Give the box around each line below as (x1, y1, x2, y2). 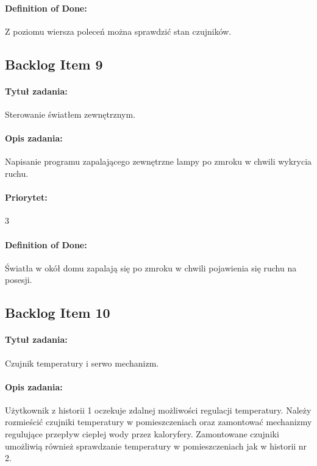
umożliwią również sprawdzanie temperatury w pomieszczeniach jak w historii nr (5, 439, 307, 452)
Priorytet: (5, 191, 48, 204)
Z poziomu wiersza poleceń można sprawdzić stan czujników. (5, 24, 232, 37)
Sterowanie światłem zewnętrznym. (5, 107, 136, 120)
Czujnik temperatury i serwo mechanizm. (5, 356, 159, 369)
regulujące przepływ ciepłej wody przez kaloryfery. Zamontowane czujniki (5, 428, 279, 440)
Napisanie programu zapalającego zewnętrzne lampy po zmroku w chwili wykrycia (5, 155, 312, 168)
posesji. (5, 273, 32, 286)
